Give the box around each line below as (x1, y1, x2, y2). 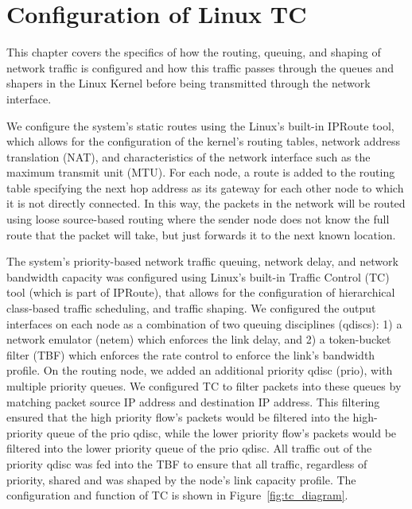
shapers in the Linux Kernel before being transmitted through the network (6, 75, 371, 91)
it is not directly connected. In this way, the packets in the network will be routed (6, 195, 406, 212)
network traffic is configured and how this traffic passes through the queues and (6, 59, 395, 76)
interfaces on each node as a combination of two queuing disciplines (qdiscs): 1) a (6, 315, 402, 332)
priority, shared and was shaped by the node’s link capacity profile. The (6, 471, 356, 488)
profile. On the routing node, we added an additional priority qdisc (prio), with (6, 362, 393, 379)
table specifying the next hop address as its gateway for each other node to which (6, 179, 404, 196)
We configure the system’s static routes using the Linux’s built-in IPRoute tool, (6, 117, 395, 134)
